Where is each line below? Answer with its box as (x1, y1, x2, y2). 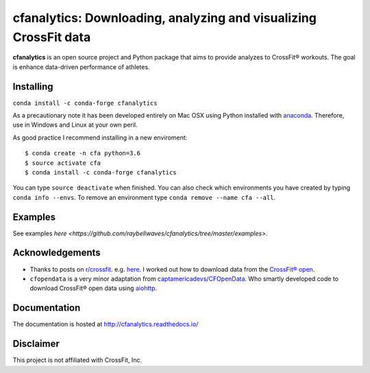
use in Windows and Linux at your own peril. (12, 120, 138, 129)
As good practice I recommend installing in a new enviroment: (12, 133, 188, 142)
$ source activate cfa (25, 159, 101, 167)
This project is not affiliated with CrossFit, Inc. (12, 356, 143, 364)
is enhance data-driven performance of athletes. (12, 62, 150, 71)
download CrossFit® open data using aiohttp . (29, 284, 158, 292)
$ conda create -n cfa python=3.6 (25, 149, 140, 157)
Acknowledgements (12, 247, 101, 259)
